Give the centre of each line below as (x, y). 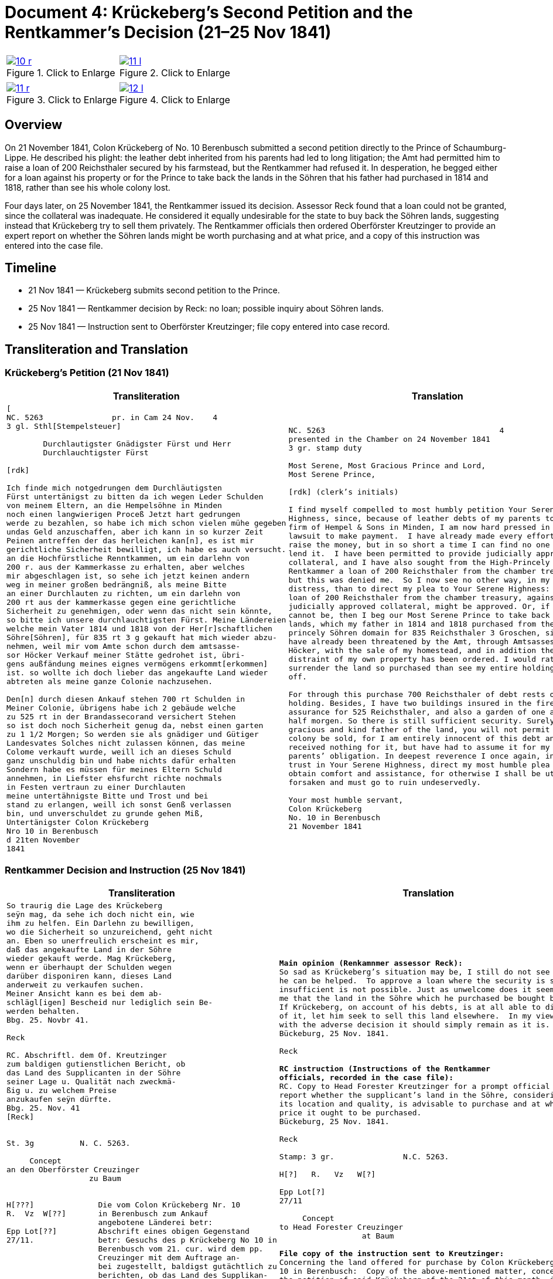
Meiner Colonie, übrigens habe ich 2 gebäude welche (121, 708)
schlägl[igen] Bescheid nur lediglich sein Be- (110, 1003)
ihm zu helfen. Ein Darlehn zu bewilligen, (100, 923)
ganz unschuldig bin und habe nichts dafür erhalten (121, 760)
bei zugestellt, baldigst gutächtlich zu (187, 1267)
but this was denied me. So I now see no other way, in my (419, 580)
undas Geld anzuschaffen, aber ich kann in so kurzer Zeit (135, 532)
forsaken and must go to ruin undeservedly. (385, 783)
